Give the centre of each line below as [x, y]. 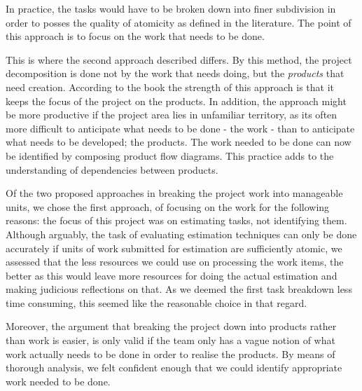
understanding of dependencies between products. [112, 169]
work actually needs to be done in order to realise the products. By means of [170, 354]
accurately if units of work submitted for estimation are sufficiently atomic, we [174, 248]
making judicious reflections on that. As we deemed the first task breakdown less [179, 289]
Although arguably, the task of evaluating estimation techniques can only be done [181, 234]
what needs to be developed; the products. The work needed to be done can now [179, 142]
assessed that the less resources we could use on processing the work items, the [175, 262]
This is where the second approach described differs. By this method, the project [179, 59]
